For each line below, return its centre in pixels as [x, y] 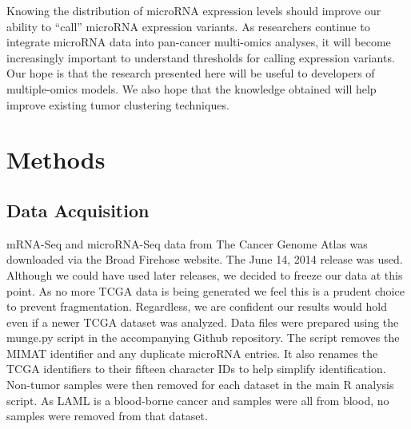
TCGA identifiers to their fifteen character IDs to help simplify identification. [196, 369]
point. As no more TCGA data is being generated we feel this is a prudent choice [205, 290]
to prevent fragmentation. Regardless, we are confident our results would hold [197, 306]
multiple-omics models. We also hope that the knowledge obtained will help [192, 88]
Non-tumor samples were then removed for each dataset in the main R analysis [200, 385]
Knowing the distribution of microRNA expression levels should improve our [194, 10]
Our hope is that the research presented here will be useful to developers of [191, 73]
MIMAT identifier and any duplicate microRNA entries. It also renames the [192, 353]
